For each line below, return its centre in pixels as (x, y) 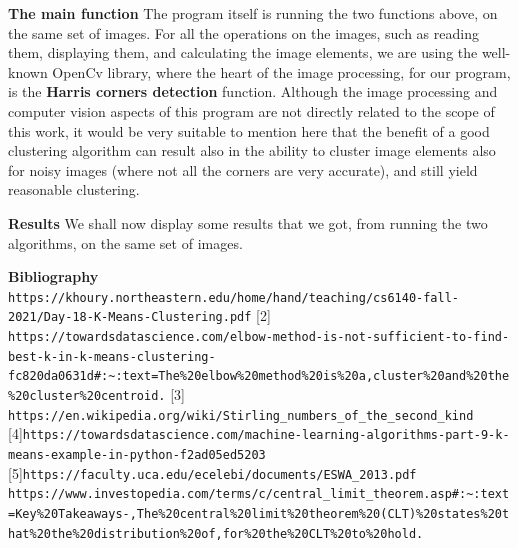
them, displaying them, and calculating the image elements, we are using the (243, 52)
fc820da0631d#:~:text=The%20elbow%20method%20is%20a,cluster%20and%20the (259, 376)
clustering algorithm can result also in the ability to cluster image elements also (252, 150)
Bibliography (53, 276)
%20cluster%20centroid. (87, 396)
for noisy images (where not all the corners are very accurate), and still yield (243, 169)
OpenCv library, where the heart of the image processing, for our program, (281, 71)
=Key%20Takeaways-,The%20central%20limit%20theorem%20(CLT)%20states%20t (259, 513)
